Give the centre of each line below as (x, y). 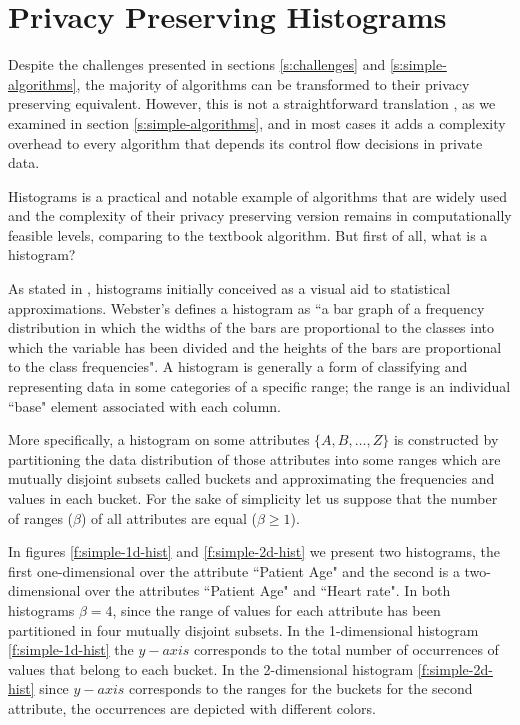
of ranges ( (41, 517)
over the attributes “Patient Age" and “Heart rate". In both (268, 590)
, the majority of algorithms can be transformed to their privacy (273, 83)
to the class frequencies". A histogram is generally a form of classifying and (238, 366)
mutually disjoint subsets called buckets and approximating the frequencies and (251, 478)
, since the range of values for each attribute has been (276, 609)
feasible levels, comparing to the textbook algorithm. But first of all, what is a (248, 234)
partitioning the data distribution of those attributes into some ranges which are (254, 458)
